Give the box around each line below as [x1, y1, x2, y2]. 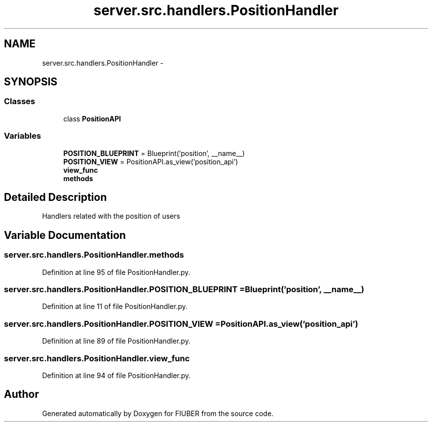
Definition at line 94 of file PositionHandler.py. [42, 371, 191, 380]
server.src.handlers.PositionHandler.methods [4, 250, 184, 260]
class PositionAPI [63, 114, 121, 123]
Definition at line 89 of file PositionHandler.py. [42, 337, 191, 346]
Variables [4, 131, 41, 141]
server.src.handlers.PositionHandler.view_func [4, 353, 190, 363]
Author [4, 388, 39, 401]
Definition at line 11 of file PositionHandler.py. [42, 302, 188, 311]
